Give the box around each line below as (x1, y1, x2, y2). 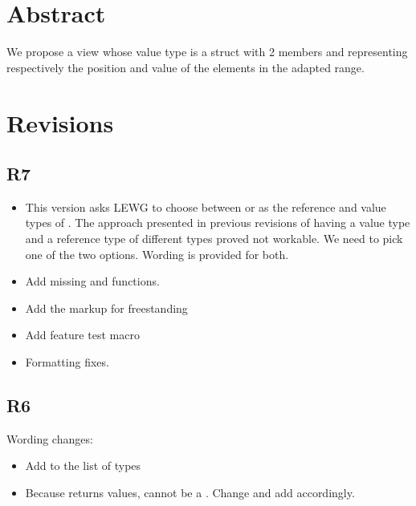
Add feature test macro (25, 326, 140, 343)
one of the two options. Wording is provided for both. (25, 245, 289, 262)
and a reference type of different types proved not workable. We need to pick (25, 230, 403, 247)
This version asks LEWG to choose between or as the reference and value (25, 198, 386, 215)
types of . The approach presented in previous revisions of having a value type (25, 214, 410, 231)
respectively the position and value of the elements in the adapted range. (6, 59, 365, 75)
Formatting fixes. (25, 354, 109, 370)
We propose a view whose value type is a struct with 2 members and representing (6, 43, 408, 60)
